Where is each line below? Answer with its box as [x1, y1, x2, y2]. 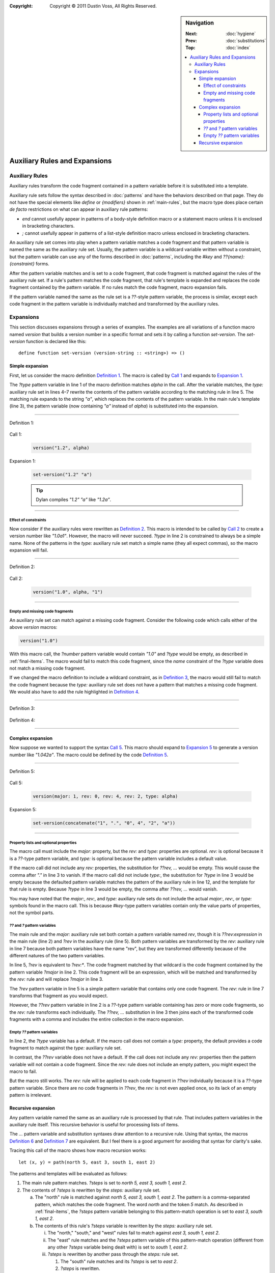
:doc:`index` [226, 45, 251, 51]
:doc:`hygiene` [226, 31, 256, 37]
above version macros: [9, 624, 58, 630]
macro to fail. [9, 1068, 37, 1074]
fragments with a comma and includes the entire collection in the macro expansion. [9, 1016, 184, 1022]
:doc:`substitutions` [226, 38, 266, 44]
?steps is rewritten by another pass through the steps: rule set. [47, 1251, 179, 1257]
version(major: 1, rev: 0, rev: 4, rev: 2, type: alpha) [33, 793, 178, 799]
